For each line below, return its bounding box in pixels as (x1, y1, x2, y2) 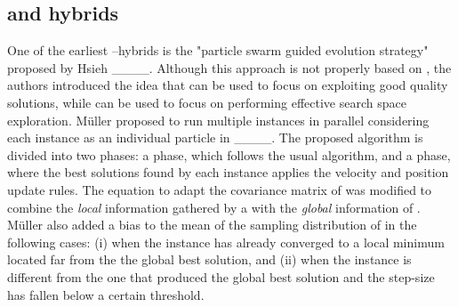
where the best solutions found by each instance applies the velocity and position (7, 163, 449, 182)
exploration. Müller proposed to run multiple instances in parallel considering (7, 110, 430, 129)
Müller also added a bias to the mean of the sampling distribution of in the (7, 215, 417, 234)
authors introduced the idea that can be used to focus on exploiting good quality (7, 76, 448, 94)
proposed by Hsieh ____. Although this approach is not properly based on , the (7, 58, 452, 77)
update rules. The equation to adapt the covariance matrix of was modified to (7, 180, 432, 198)
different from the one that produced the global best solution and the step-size (7, 267, 435, 286)
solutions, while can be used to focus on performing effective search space (7, 93, 406, 111)
